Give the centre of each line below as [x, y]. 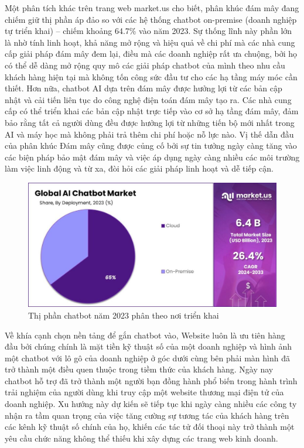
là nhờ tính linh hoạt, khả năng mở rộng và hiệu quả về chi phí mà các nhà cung [150, 42]
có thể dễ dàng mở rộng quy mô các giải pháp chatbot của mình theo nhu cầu [145, 65]
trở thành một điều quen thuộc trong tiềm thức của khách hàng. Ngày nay [139, 369]
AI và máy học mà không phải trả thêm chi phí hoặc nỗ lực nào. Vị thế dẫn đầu [149, 134]
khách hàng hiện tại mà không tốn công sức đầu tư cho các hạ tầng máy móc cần [151, 76]
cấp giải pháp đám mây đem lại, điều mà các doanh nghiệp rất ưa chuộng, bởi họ [151, 54]
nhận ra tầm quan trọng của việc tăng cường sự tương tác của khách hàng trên [147, 415]
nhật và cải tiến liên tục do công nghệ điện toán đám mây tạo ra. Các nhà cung [148, 99]
